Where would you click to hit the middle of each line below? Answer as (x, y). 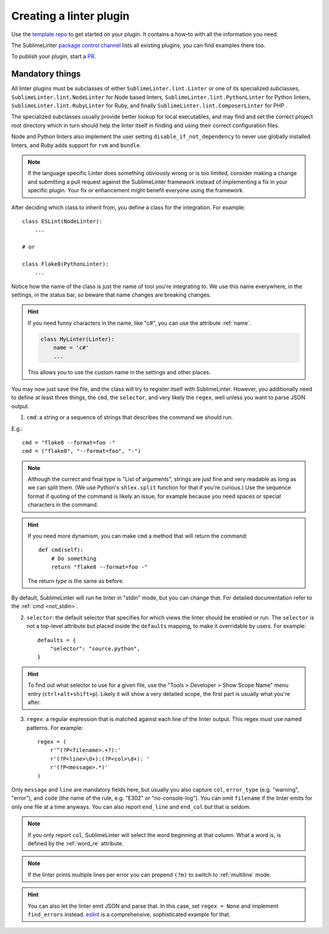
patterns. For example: (55, 728)
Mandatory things (46, 74)
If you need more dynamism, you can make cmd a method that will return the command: (138, 536)
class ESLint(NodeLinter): (62, 221)
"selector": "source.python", (95, 648)
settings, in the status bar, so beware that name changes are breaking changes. (111, 295)
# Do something (74, 558)
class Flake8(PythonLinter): (65, 264)
